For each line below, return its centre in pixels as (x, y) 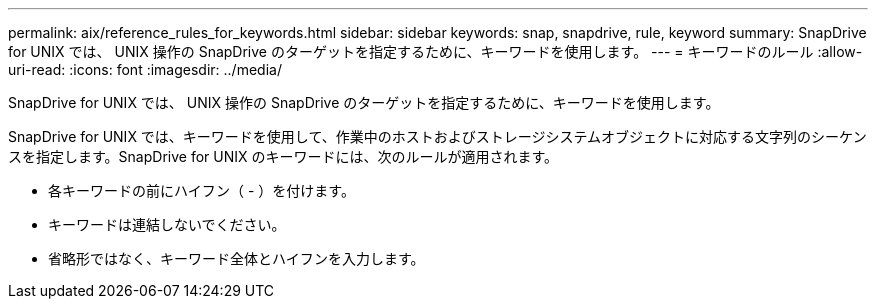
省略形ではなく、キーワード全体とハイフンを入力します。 (236, 258)
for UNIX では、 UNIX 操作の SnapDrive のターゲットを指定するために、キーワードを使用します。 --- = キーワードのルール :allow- (435, 51)
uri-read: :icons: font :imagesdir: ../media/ (145, 69)
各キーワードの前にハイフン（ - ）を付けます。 (201, 190)
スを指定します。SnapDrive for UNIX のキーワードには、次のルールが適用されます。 (283, 156)
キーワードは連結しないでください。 (167, 224)
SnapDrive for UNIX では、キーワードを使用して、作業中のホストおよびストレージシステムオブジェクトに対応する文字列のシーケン (437, 136)
